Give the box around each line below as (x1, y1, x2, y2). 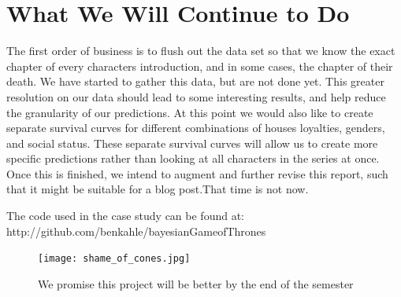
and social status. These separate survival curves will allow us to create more (6, 134, 378, 151)
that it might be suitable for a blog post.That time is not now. (6, 181, 309, 197)
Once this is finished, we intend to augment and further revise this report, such (6, 165, 388, 181)
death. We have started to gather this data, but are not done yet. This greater (6, 73, 384, 90)
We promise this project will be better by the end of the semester (38, 275, 354, 291)
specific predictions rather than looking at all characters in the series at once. (6, 150, 380, 167)
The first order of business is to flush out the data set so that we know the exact (6, 42, 395, 59)
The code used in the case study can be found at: (6, 207, 244, 224)
